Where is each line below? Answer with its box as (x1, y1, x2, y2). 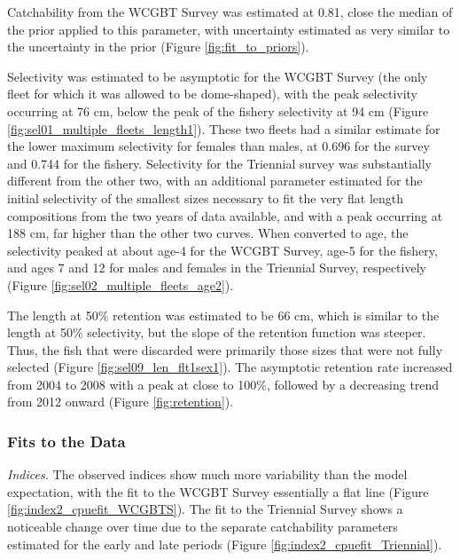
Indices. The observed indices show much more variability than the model (7, 465, 408, 484)
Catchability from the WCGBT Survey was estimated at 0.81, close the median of (7, 3, 453, 20)
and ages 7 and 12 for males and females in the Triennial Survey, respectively (7, 258, 426, 277)
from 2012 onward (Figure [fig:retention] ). (7, 392, 234, 411)
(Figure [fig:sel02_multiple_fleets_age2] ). (7, 275, 234, 294)
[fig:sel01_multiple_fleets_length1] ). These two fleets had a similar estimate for (7, 119, 441, 138)
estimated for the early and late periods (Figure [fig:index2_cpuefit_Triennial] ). (7, 534, 442, 553)
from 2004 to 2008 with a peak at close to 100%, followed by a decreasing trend (7, 375, 440, 393)
